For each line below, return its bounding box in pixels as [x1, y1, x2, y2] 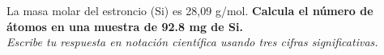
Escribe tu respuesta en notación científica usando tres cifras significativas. [6, 33, 378, 50]
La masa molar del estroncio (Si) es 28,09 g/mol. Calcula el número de [6, 2, 373, 18]
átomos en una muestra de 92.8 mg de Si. [6, 18, 243, 34]
